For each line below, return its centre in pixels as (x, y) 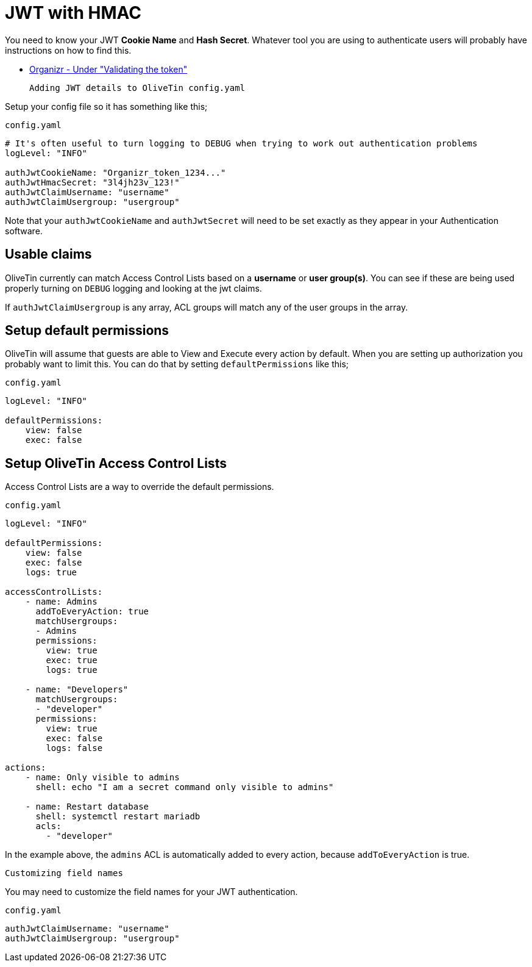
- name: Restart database (87, 807)
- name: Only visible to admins (102, 778)
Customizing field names (64, 873)
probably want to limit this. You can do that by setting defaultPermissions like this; (177, 364)
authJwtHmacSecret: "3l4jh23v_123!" (92, 182)
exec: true (72, 660)
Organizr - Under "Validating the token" (108, 69)
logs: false (74, 748)
